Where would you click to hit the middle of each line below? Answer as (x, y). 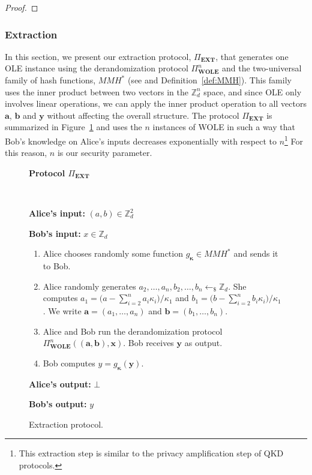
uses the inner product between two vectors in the (97, 91)
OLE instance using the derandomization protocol (97, 68)
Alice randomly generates (89, 286)
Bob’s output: (58, 404)
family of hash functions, (50, 80)
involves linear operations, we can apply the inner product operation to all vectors (156, 103)
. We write (62, 310)
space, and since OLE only (253, 91)
